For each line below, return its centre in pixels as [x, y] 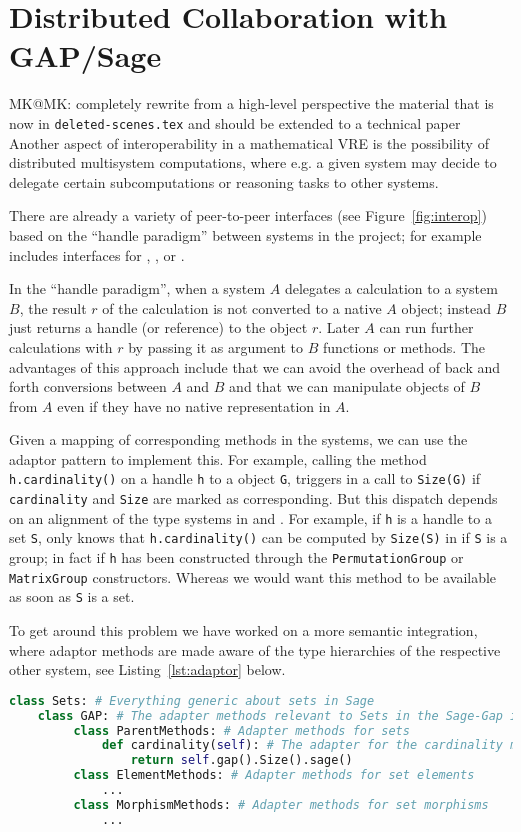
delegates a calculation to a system [391, 288]
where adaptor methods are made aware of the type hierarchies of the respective [255, 649]
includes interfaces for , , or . [97, 254]
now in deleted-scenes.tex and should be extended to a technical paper [235, 122]
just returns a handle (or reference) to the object [158, 327]
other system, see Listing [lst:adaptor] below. [147, 669]
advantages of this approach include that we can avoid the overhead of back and [255, 366]
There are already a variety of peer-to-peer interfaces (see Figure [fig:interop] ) [248, 215]
